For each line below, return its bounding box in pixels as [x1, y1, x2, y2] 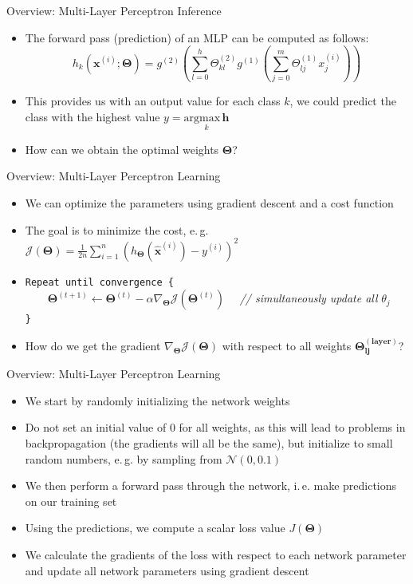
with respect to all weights [222, 337, 352, 353]
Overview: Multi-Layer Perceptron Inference [6, 2, 222, 18]
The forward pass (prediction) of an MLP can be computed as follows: [25, 29, 369, 45]
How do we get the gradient [25, 337, 161, 353]
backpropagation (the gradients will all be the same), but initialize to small [25, 434, 393, 451]
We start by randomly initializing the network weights [25, 392, 290, 408]
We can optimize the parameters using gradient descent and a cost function [25, 194, 394, 211]
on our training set [25, 492, 117, 509]
